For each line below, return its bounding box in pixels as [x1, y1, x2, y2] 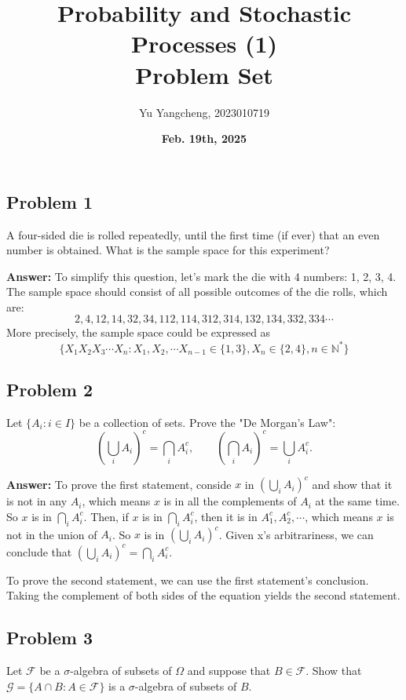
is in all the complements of [163, 493, 297, 509]
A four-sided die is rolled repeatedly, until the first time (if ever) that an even [6, 226, 380, 242]
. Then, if [83, 508, 129, 524]
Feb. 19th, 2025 [161, 130, 247, 147]
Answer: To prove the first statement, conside [6, 476, 232, 492]
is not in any [6, 493, 68, 509]
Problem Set [135, 58, 273, 90]
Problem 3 [6, 625, 93, 650]
